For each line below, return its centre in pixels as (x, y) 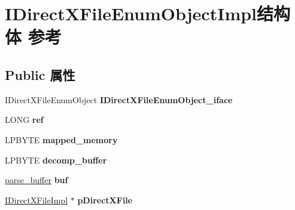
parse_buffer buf (37, 180)
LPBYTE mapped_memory (61, 139)
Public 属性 (40, 74)
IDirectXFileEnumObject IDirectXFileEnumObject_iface (119, 99)
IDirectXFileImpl (37, 200)
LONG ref (24, 120)
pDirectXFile (105, 200)
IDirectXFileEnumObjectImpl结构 (148, 13)
